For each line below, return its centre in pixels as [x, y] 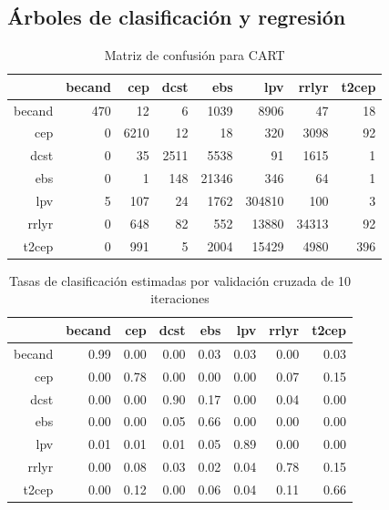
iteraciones [180, 298]
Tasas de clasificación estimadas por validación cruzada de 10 [180, 280]
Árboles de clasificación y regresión [177, 17]
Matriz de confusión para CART [194, 55]
